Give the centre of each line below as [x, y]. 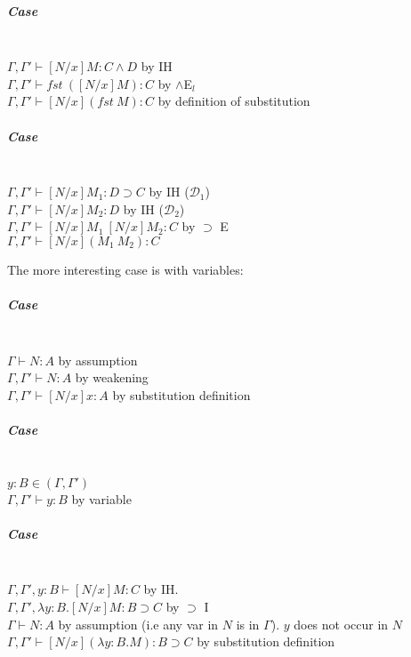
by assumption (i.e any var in [138, 624]
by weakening [112, 377]
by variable [101, 498]
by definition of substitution [234, 101]
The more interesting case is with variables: [125, 269]
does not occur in [341, 624]
